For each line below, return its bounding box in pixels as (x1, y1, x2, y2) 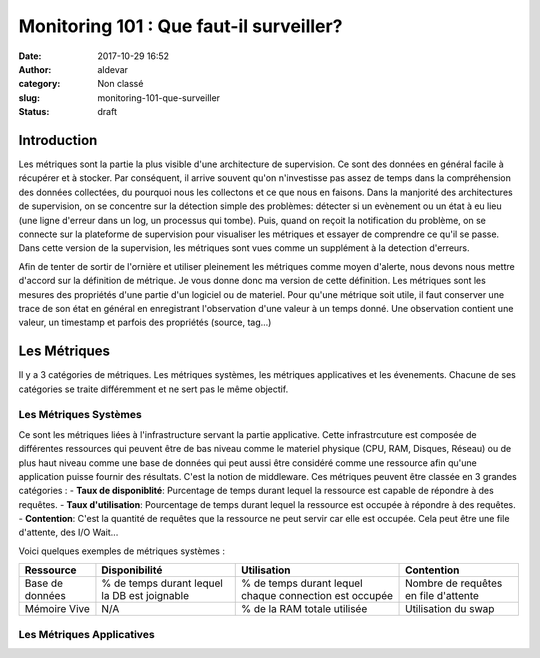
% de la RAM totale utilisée (240, 602, 368, 616)
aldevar (97, 63, 129, 75)
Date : (18, 50, 42, 62)
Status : (18, 106, 50, 118)
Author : (18, 63, 52, 75)
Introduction (18, 131, 98, 149)
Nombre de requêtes (405, 576, 503, 590)
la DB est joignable (101, 589, 190, 603)
